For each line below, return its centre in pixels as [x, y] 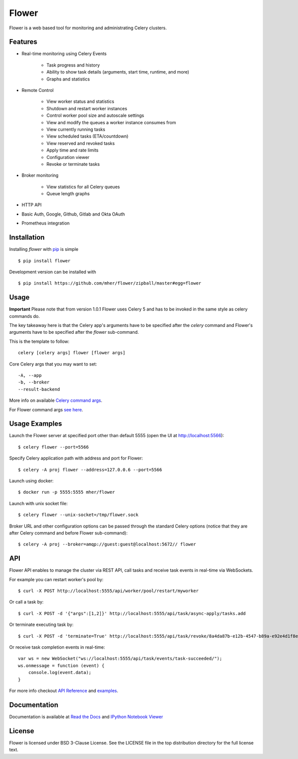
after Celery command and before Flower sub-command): [68, 533]
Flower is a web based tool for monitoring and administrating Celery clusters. [88, 28]
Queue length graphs [68, 194]
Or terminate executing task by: [41, 625]
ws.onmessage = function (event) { [61, 665]
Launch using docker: [32, 481]
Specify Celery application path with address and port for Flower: [76, 458]
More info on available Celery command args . [56, 400]
